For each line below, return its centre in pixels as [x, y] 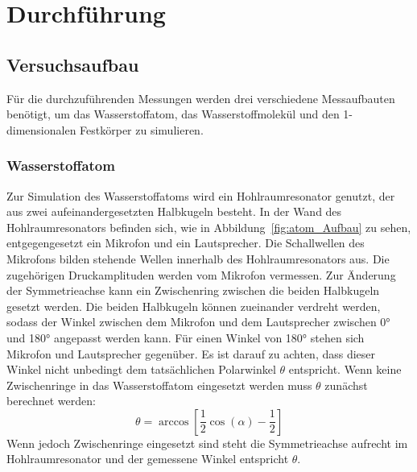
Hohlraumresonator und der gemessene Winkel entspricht [148, 459]
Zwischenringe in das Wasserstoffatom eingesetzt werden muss [159, 385]
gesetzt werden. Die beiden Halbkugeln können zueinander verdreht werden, [194, 306]
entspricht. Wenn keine [345, 369]
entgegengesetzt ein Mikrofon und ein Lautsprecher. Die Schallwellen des [186, 243]
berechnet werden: [51, 401]
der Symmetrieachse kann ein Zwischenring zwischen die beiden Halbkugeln [193, 290]
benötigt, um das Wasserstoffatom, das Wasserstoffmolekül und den [173, 114]
